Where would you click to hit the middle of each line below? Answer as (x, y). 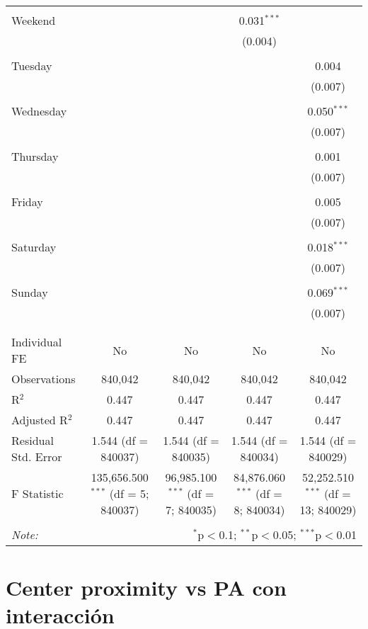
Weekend (34, 20)
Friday (27, 202)
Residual (33, 440)
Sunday (30, 292)
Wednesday (39, 111)
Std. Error (37, 457)
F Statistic (38, 493)
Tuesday (32, 66)
